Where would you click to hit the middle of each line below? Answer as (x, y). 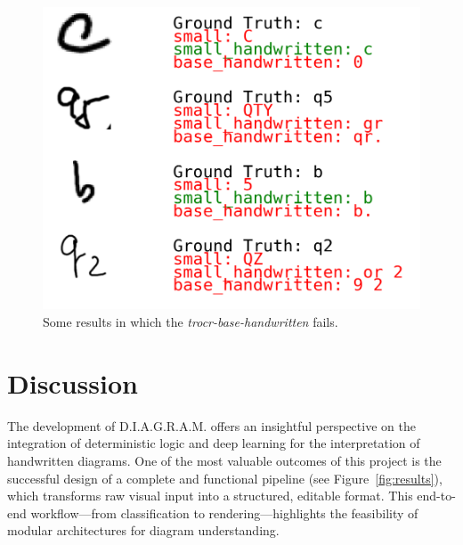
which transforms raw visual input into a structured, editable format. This (210, 496)
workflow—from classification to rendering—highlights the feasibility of (224, 512)
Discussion (73, 382)
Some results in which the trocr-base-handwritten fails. (191, 322)
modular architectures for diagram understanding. (143, 530)
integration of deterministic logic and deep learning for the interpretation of (214, 443)
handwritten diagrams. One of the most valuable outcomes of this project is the (224, 460)
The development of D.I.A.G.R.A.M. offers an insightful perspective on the (211, 425)
